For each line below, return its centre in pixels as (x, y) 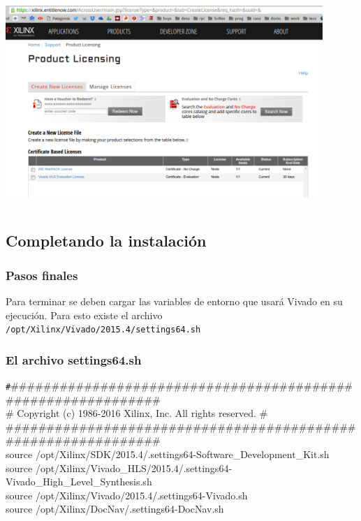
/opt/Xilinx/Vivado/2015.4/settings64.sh (103, 330)
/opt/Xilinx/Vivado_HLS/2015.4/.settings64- (134, 468)
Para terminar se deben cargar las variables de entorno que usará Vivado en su (174, 301)
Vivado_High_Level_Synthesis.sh (79, 482)
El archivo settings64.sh (74, 359)
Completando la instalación (106, 241)
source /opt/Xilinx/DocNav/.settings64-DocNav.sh (115, 509)
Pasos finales (42, 275)
